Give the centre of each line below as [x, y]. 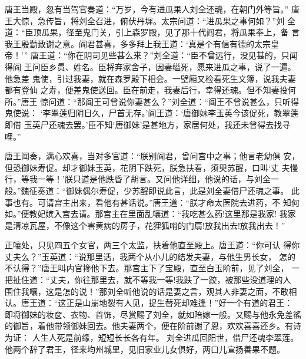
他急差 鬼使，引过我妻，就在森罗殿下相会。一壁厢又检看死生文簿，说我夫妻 [150, 78]
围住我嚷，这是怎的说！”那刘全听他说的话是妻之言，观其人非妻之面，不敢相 [151, 291]
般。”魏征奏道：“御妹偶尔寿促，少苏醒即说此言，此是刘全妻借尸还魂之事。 [147, 190]
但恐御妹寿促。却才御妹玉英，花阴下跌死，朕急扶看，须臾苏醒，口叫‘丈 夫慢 [152, 167]
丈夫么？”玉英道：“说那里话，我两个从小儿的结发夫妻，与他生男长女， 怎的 [150, 256]
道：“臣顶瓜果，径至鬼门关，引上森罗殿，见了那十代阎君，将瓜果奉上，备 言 [152, 32]
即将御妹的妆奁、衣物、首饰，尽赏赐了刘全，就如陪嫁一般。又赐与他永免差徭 [153, 314]
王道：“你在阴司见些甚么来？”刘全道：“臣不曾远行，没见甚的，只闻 [168, 55]
